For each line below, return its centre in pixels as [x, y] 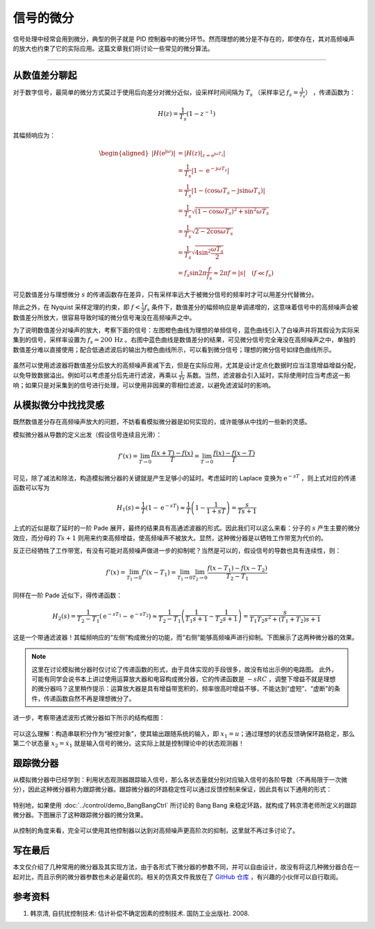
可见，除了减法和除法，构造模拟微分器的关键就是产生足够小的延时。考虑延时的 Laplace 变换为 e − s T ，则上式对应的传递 [185, 477]
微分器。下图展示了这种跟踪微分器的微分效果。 [80, 815]
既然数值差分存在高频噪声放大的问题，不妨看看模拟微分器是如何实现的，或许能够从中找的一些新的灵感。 [162, 422]
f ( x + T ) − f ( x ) [172, 453]
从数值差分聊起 [45, 75]
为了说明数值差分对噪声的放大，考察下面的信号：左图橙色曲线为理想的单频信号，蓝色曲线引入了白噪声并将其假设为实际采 [186, 330]
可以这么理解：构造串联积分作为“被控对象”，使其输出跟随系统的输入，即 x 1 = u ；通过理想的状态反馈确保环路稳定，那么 [184, 734]
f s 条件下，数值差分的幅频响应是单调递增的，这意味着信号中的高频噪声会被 [251, 308]
